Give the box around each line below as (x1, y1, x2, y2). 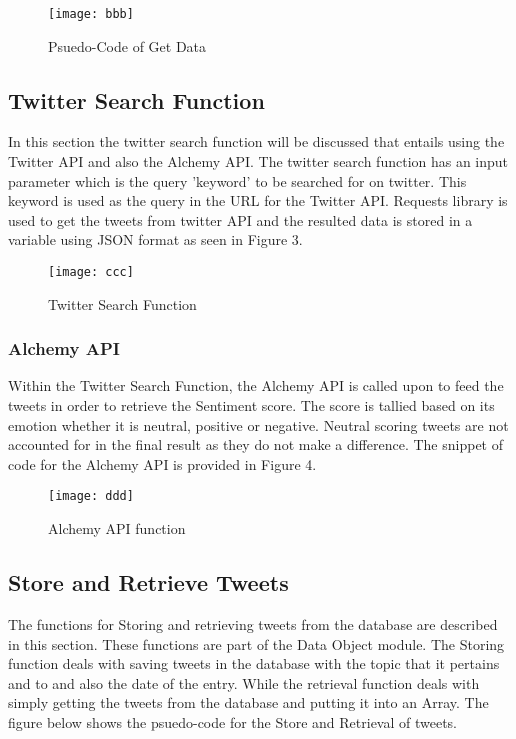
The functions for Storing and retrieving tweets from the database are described (8, 613, 498, 634)
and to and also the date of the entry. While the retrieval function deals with (8, 672, 480, 693)
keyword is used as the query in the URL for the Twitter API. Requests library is (8, 190, 508, 211)
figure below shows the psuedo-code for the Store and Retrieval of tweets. (8, 711, 458, 732)
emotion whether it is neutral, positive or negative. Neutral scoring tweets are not (8, 414, 509, 435)
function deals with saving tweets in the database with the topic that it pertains (8, 653, 500, 674)
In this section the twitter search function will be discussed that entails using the (8, 131, 505, 152)
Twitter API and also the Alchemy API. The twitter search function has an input (8, 151, 509, 172)
